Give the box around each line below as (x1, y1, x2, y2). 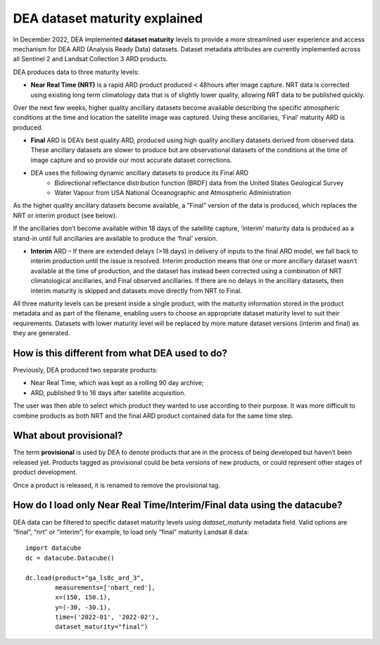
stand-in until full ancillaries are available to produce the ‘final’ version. (13, 234, 218, 242)
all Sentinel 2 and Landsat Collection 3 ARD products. (13, 55, 168, 63)
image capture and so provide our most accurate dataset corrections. (30, 156, 232, 164)
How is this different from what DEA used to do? (13, 347, 228, 359)
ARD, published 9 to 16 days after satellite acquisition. (30, 388, 186, 397)
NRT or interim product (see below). (13, 211, 118, 220)
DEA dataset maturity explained (13, 11, 203, 26)
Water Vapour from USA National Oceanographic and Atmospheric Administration (54, 189, 291, 197)
